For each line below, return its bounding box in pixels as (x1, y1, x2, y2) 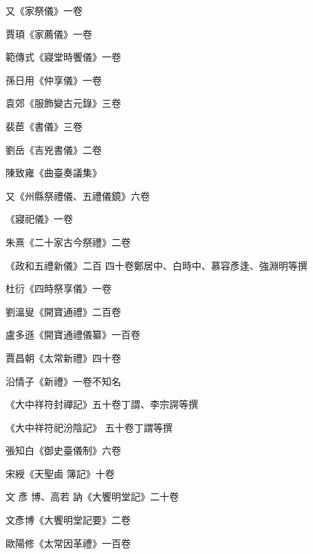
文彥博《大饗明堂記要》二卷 (6, 513, 131, 527)
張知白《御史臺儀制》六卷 (6, 443, 121, 458)
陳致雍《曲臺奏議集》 (6, 165, 102, 180)
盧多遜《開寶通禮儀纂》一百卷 (6, 327, 140, 342)
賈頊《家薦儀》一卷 (6, 26, 92, 41)
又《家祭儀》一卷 (6, 3, 83, 17)
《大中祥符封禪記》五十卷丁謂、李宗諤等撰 (6, 397, 198, 411)
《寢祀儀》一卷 (6, 212, 73, 226)
